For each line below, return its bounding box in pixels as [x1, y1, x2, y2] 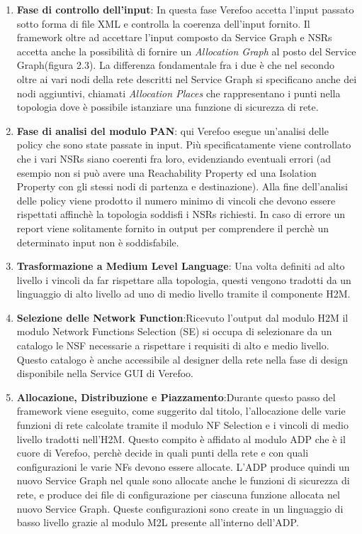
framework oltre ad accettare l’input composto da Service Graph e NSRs [16, 30, 332, 45]
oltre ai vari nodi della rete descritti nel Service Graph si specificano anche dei [16, 71, 357, 86]
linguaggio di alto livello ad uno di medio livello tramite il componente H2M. [16, 286, 351, 301]
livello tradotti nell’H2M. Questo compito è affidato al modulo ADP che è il [16, 431, 346, 446]
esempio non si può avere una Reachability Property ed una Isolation [16, 165, 317, 180]
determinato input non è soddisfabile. [16, 234, 179, 249]
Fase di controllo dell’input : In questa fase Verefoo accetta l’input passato [16, 2, 354, 16]
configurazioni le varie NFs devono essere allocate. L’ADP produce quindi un [16, 459, 350, 474]
